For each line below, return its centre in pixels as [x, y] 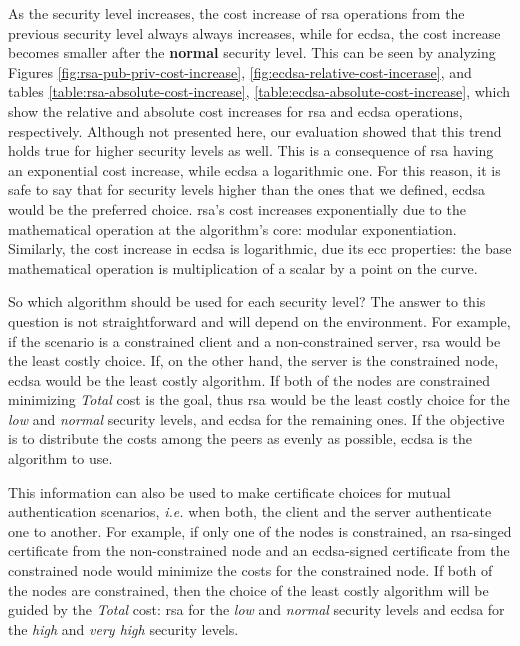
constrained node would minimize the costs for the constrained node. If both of [250, 570]
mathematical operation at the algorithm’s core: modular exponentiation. [232, 228]
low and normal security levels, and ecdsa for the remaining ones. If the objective [256, 418]
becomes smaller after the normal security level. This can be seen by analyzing [252, 52]
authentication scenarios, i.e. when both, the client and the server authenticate [250, 511]
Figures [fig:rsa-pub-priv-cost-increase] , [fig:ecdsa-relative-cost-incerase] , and [240, 71]
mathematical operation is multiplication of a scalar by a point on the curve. [243, 267]
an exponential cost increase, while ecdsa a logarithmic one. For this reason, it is [254, 169]
